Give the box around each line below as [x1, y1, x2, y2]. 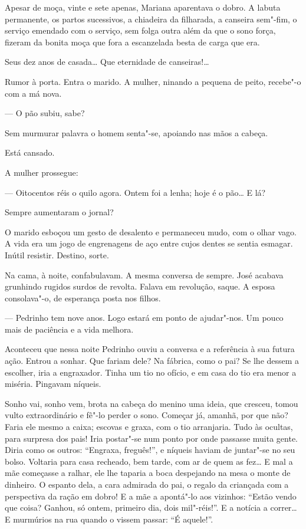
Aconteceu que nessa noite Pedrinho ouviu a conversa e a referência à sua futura [5, 343, 295, 355]
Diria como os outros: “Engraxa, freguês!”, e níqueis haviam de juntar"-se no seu [5, 443, 295, 456]
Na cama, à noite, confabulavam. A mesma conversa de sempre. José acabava [5, 268, 284, 281]
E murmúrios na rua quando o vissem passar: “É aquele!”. [5, 512, 213, 525]
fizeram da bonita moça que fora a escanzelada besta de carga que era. [5, 35, 260, 48]
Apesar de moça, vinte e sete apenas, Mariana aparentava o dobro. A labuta [5, 1, 281, 13]
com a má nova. [5, 87, 62, 99]
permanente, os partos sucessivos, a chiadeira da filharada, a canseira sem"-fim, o [5, 12, 297, 25]
